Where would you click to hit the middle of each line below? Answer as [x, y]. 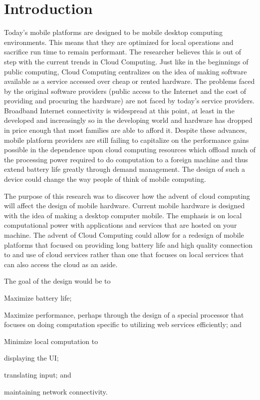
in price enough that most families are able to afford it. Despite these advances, [126, 130]
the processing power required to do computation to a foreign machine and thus [126, 159]
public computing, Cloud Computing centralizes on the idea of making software [126, 71]
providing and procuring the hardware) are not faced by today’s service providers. [129, 101]
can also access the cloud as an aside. [61, 264]
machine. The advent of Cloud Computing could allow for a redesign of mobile [124, 235]
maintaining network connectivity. [56, 391]
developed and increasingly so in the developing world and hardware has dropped [128, 120]
